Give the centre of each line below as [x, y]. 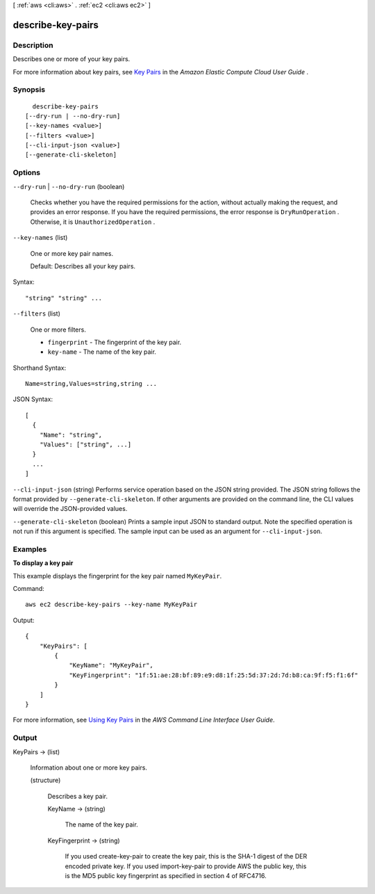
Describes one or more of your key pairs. [72, 59]
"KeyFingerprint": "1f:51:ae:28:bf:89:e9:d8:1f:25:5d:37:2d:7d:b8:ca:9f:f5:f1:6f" [214, 675]
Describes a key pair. [77, 796]
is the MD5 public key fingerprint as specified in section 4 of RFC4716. [166, 876]
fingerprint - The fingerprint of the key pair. [115, 342]
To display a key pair [43, 563]
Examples [30, 549]
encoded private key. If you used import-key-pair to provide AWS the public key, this [186, 866]
